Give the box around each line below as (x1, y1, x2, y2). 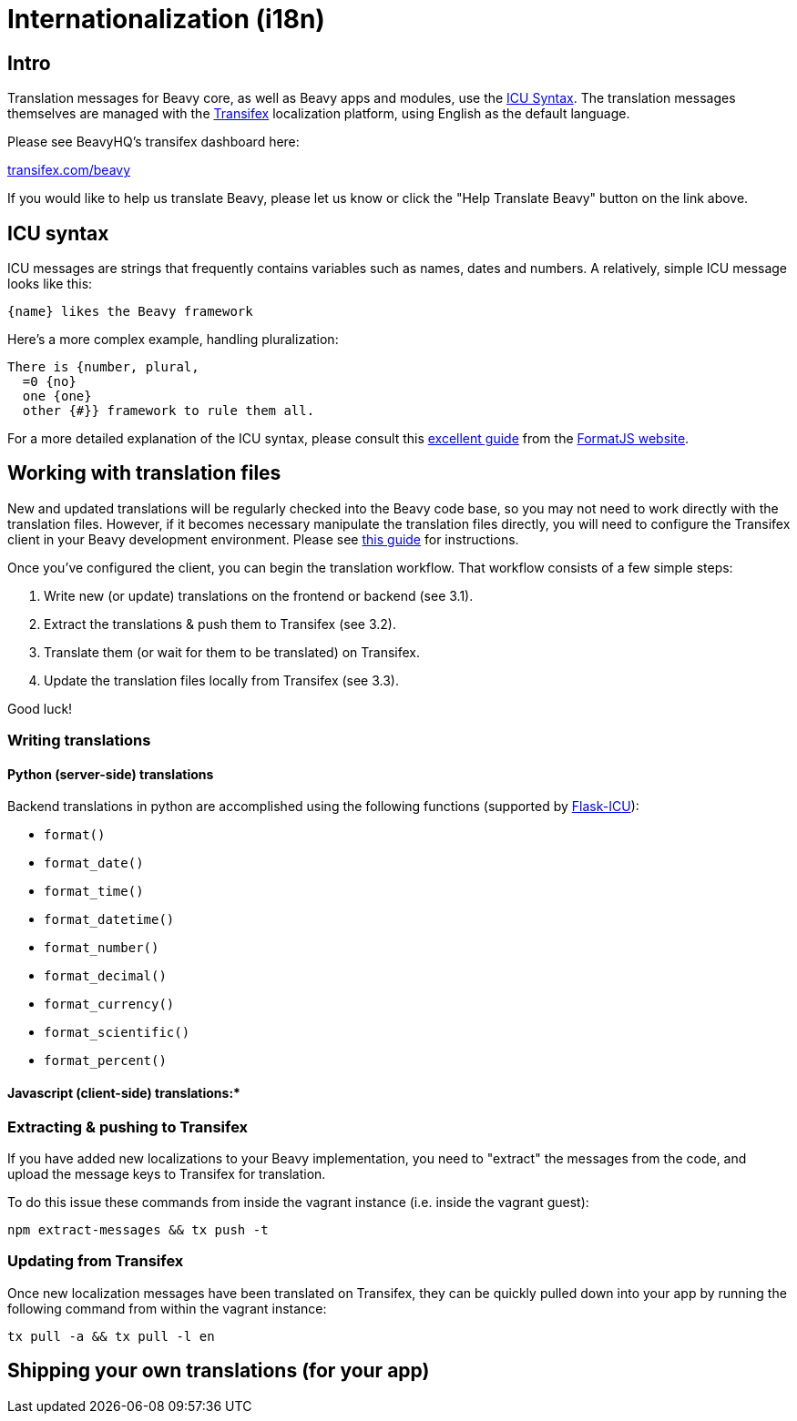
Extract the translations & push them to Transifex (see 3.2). (44, 615, 396, 632)
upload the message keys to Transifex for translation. (7, 1166, 326, 1182)
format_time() (44, 884, 144, 899)
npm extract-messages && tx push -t (7, 1223, 269, 1238)
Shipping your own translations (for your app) (7, 1359, 430, 1383)
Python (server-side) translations (7, 766, 214, 782)
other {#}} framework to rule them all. (22, 403, 315, 419)
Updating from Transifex (7, 1252, 184, 1271)
